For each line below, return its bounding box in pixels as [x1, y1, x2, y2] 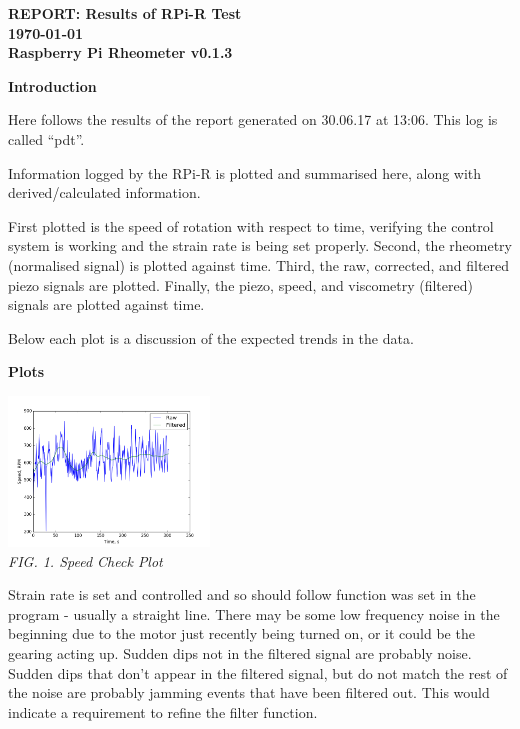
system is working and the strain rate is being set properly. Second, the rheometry [8, 235, 512, 256]
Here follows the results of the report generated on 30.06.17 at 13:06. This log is [8, 109, 498, 130]
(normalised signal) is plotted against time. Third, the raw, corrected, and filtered [8, 254, 510, 275]
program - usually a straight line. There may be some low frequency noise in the [8, 603, 500, 624]
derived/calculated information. [8, 182, 201, 203]
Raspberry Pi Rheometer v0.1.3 [8, 42, 233, 63]
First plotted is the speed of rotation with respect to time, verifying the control [8, 215, 494, 236]
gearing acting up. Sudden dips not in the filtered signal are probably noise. [8, 643, 472, 664]
